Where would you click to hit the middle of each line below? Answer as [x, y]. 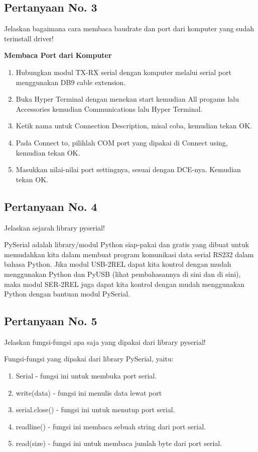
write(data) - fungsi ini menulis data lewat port [89, 392]
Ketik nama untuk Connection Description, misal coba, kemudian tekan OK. [134, 126]
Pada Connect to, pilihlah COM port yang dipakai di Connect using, [122, 142]
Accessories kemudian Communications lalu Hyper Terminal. [109, 108]
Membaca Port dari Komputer [58, 55]
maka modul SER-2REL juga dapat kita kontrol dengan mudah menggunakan [124, 284]
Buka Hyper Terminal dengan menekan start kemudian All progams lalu [127, 99]
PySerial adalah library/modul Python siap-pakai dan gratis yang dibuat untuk [127, 244]
